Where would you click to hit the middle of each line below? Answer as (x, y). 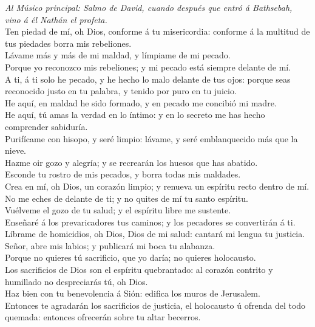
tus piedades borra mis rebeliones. (68, 43)
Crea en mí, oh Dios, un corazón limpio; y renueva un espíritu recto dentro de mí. (157, 186)
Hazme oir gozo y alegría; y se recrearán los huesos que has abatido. (131, 162)
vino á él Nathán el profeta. (56, 19)
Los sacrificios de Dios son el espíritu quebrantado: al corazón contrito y (139, 270)
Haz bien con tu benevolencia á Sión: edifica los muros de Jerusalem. (133, 293)
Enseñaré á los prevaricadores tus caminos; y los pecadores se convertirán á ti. (150, 222)
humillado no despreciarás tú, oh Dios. (76, 281)
